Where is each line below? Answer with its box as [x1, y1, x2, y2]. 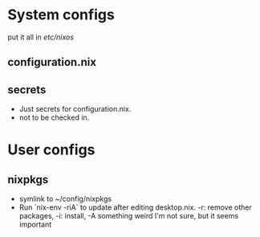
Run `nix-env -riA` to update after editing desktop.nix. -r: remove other [18, 202, 252, 212]
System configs [7, 6, 116, 24]
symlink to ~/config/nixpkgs [18, 194, 112, 204]
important [18, 219, 52, 230]
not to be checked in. [18, 112, 90, 122]
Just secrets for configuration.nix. [18, 104, 132, 114]
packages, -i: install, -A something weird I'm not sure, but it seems [18, 211, 239, 221]
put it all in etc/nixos [7, 32, 74, 42]
